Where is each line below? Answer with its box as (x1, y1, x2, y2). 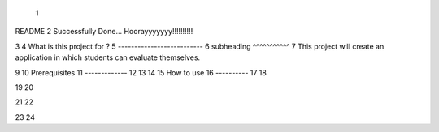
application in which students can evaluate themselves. (15, 53, 201, 62)
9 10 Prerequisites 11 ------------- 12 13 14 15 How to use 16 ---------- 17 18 (15, 67, 267, 77)
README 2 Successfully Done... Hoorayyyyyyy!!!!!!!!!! (15, 27, 193, 36)
